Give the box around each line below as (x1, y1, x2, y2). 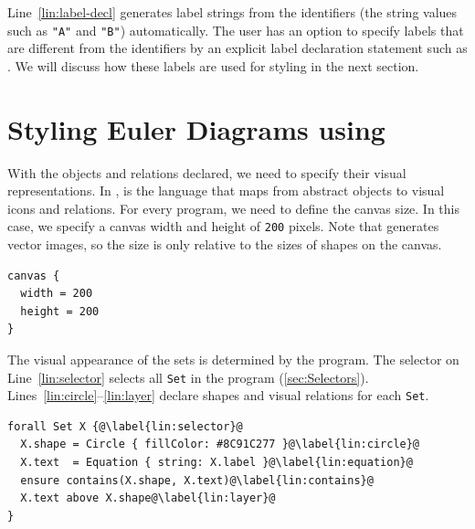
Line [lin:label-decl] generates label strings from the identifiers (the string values (7, 3, 458, 21)
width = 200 (20, 287, 93, 301)
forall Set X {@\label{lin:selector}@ (7, 419, 243, 433)
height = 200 (20, 304, 100, 318)
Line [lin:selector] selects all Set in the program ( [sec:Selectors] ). (7, 367, 369, 386)
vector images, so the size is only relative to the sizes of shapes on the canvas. (7, 235, 442, 253)
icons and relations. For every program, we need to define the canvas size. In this (7, 198, 460, 217)
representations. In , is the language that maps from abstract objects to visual (7, 181, 445, 200)
